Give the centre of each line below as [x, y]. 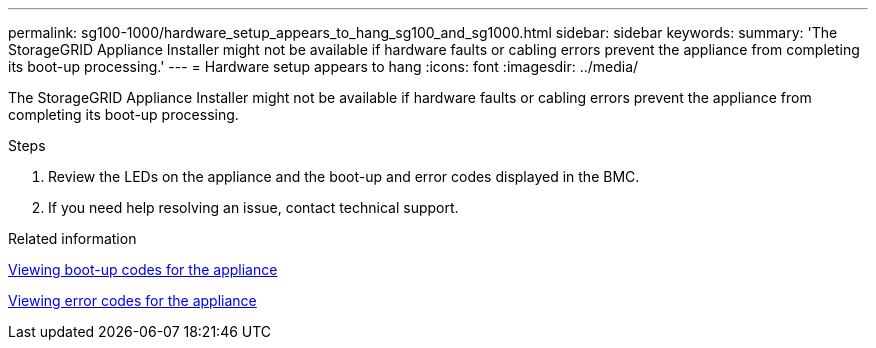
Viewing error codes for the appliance [132, 300]
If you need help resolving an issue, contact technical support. [253, 207]
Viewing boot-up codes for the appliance [143, 269]
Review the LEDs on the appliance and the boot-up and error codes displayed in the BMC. [344, 176]
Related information [72, 238]
